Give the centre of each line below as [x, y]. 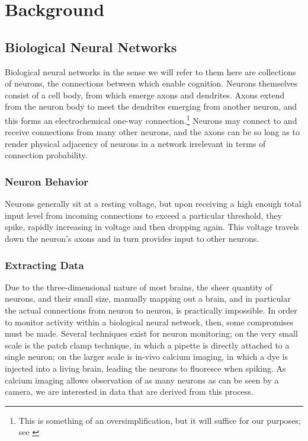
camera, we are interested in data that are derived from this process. [129, 392]
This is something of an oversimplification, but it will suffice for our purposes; [160, 420]
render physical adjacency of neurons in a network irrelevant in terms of [135, 143]
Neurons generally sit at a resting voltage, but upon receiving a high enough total [153, 204]
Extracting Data [44, 265]
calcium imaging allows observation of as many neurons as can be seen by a [142, 380]
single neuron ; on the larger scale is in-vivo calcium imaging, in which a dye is [146, 357]
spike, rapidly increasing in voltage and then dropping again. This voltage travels [152, 227]
